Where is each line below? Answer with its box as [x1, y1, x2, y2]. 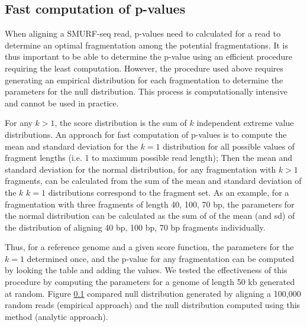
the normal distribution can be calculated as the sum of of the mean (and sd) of [5, 209, 295, 222]
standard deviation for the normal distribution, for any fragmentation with [5, 163, 276, 175]
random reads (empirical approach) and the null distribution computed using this [5, 299, 300, 311]
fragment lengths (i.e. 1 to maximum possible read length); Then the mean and [5, 151, 293, 164]
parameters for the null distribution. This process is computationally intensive [5, 85, 287, 98]
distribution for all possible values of [163, 140, 295, 152]
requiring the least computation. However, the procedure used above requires [5, 61, 284, 74]
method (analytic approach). [5, 310, 108, 322]
